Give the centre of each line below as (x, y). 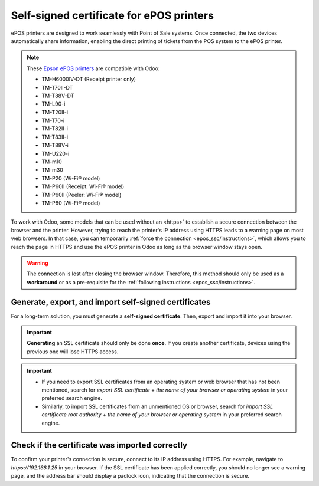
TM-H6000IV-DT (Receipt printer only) (89, 79)
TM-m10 (52, 162)
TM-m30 (52, 170)
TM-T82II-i (55, 129)
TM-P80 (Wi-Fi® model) (71, 203)
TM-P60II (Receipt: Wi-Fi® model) (83, 186)
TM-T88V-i (55, 145)
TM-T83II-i (55, 137)
